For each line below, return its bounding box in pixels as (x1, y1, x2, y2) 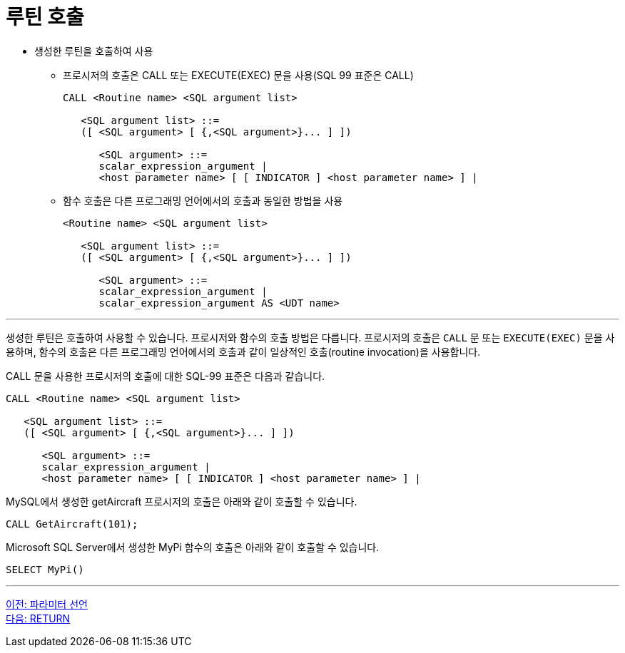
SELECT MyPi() (6, 563, 84, 575)
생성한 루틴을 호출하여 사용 (34, 44, 153, 57)
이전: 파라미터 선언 (6, 597, 88, 610)
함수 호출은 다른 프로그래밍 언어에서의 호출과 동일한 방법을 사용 (63, 194, 343, 207)
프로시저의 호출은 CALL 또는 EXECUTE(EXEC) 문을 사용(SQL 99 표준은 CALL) (63, 68, 414, 81)
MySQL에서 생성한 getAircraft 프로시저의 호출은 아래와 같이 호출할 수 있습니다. (6, 495, 357, 508)
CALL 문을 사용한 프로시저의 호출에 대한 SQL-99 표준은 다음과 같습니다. (6, 369, 325, 382)
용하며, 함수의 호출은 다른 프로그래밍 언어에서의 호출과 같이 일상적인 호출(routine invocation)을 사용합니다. (6, 345, 481, 358)
